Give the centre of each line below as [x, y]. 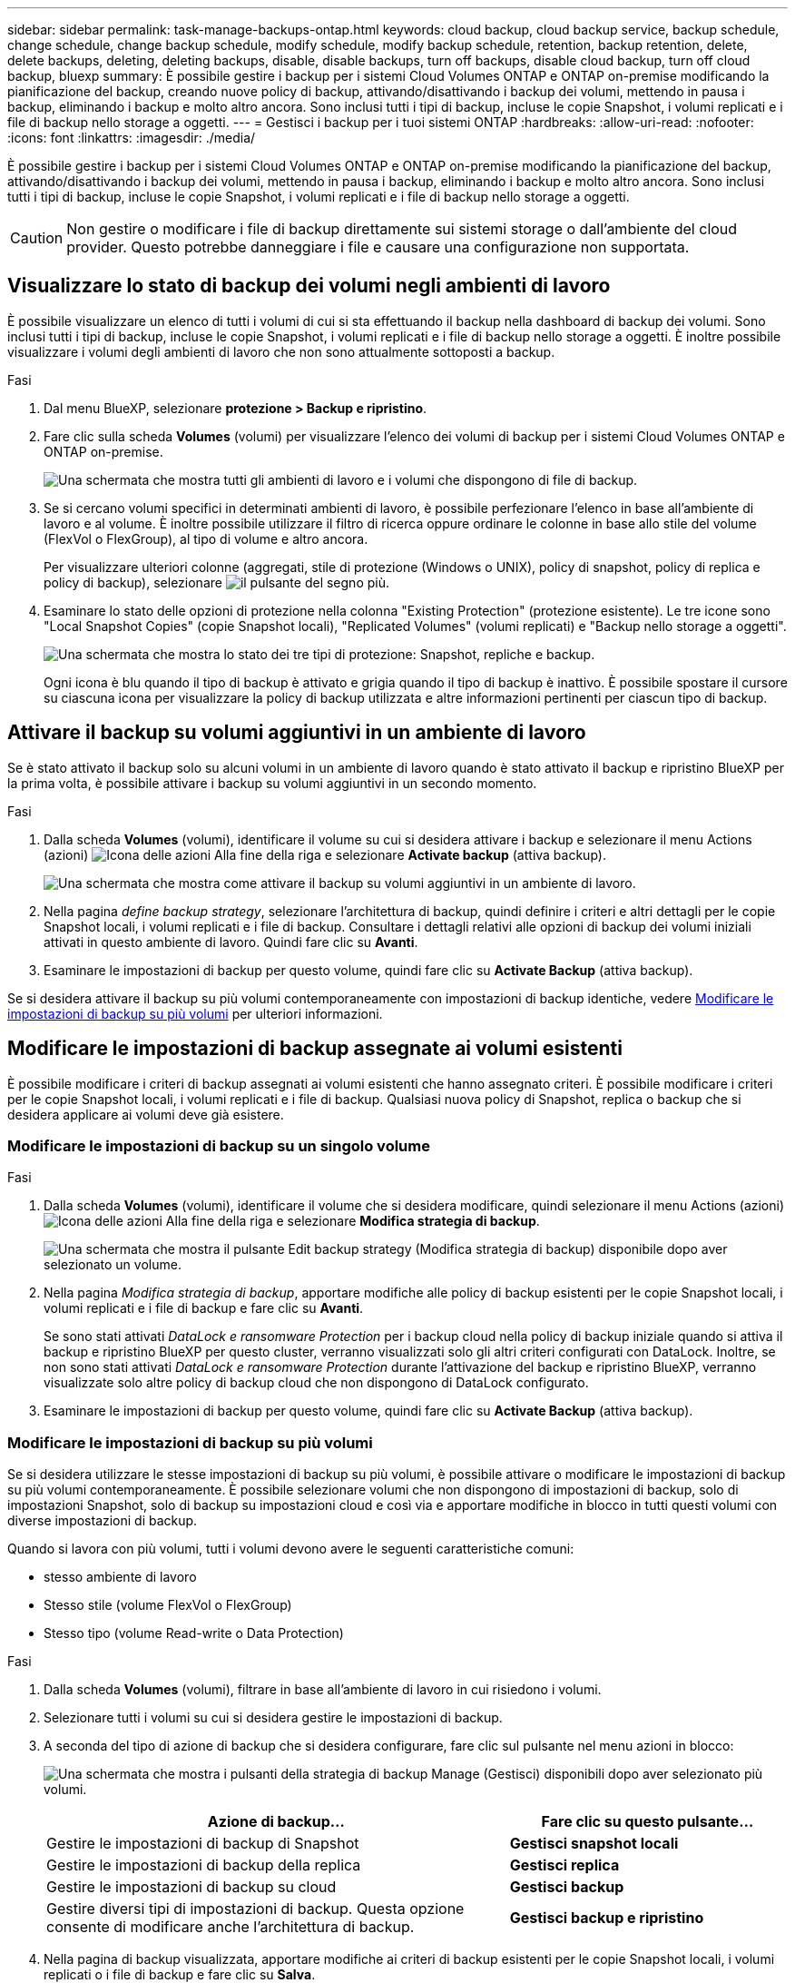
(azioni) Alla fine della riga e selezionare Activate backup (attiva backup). [325, 854]
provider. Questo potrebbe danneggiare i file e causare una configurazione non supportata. [378, 247]
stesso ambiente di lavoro [120, 1577]
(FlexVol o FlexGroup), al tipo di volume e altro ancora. [206, 538]
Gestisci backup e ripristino [607, 1918]
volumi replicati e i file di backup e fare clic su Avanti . [204, 1308]
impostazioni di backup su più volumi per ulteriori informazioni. [195, 1013]
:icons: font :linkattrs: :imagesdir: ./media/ [132, 138]
